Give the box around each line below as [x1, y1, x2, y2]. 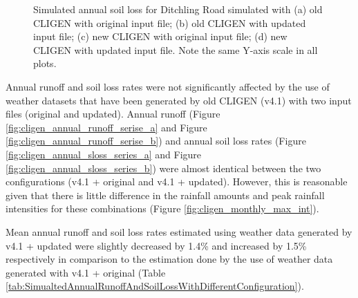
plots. [33, 56, 57, 71]
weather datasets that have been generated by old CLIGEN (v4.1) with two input [6, 93, 352, 107]
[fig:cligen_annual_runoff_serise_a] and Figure [6, 120, 207, 134]
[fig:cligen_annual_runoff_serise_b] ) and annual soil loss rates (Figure [6, 133, 306, 148]
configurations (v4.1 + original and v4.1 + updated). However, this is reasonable [6, 174, 348, 189]
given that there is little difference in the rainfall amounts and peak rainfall [6, 187, 325, 202]
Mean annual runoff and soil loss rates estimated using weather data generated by [6, 224, 352, 239]
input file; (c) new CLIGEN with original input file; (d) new [33, 29, 288, 44]
